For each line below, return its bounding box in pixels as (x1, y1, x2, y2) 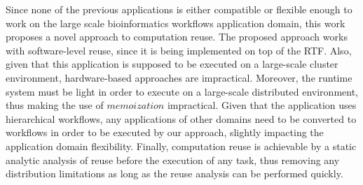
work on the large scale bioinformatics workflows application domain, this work (6, 15, 345, 30)
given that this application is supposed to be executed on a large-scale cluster (6, 57, 338, 71)
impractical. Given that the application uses (167, 98, 357, 112)
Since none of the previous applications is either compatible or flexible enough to (6, 2, 352, 16)
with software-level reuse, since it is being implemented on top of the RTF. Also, (6, 43, 352, 57)
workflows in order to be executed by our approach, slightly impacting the (6, 125, 324, 140)
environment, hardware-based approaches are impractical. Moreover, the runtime (6, 70, 352, 84)
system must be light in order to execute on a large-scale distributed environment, (6, 84, 358, 98)
